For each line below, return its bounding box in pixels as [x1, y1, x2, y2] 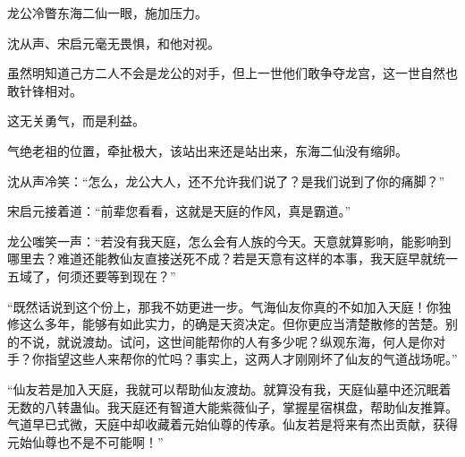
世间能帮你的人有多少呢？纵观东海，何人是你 [169, 332, 433, 350]
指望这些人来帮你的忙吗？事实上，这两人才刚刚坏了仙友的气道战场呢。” [44, 349, 458, 368]
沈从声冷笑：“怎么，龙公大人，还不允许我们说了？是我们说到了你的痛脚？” [7, 171, 445, 190]
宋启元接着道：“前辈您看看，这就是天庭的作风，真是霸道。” [7, 202, 351, 220]
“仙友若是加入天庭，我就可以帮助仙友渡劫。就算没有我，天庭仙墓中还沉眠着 [7, 379, 452, 398]
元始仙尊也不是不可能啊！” [7, 432, 164, 451]
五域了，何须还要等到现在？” [7, 266, 176, 285]
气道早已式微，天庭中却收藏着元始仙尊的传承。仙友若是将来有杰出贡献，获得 [7, 415, 458, 434]
